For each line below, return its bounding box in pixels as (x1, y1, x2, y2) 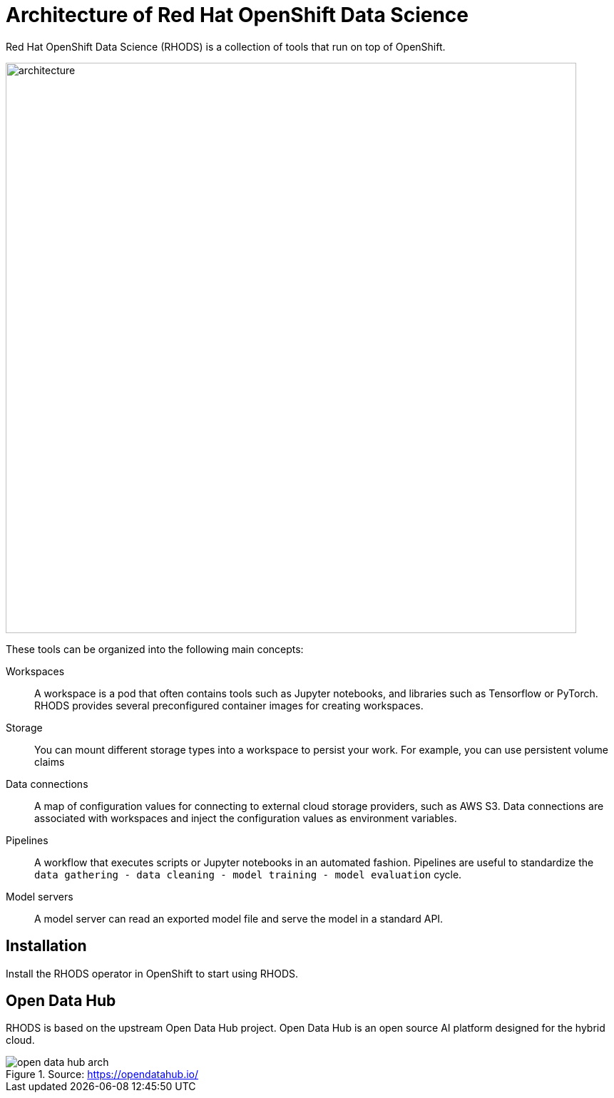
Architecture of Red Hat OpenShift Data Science (6, 3, 469, 27)
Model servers (6, 890, 73, 903)
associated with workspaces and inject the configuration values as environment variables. (34, 811, 457, 824)
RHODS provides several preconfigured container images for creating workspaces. (34, 699, 424, 712)
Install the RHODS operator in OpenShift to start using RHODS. (6, 967, 299, 980)
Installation (6, 937, 87, 955)
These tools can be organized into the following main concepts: (6, 642, 304, 655)
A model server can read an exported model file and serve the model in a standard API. (34, 912, 444, 925)
